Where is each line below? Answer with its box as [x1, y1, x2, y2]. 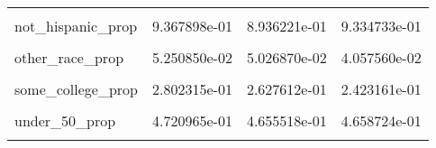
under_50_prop [14, 110, 116, 131]
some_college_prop [14, 79, 139, 99]
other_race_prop [14, 47, 124, 68]
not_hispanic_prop [14, 15, 138, 36]
